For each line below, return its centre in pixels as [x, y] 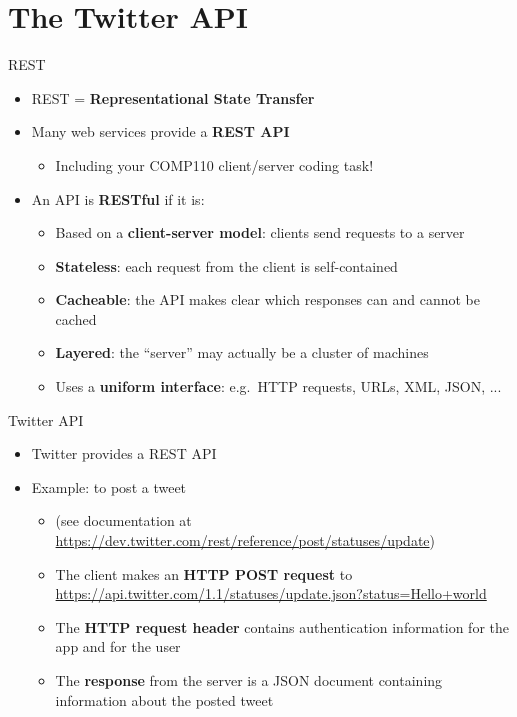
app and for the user [118, 646]
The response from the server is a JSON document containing [249, 680]
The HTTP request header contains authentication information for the [282, 626]
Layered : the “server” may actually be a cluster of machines [242, 352]
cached [76, 318]
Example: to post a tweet [109, 486]
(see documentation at [123, 520]
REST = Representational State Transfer [173, 97]
